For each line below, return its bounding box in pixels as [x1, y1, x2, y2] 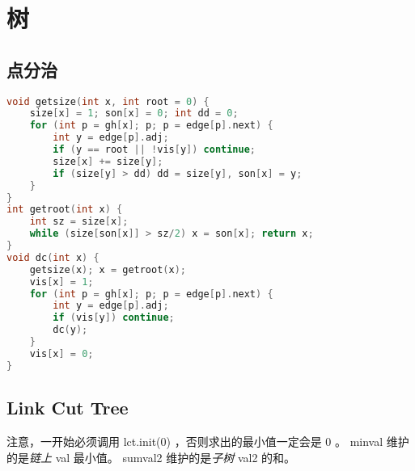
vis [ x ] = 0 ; [29, 347, 94, 360]
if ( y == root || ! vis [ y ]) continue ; [53, 144, 256, 156]
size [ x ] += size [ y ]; [53, 155, 163, 167]
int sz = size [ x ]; [29, 216, 129, 228]
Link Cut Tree [6, 395, 129, 420]
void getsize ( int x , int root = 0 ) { [6, 95, 210, 107]
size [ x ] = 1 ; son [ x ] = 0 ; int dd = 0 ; [29, 107, 239, 120]
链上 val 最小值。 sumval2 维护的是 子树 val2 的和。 [29, 448, 296, 465]
